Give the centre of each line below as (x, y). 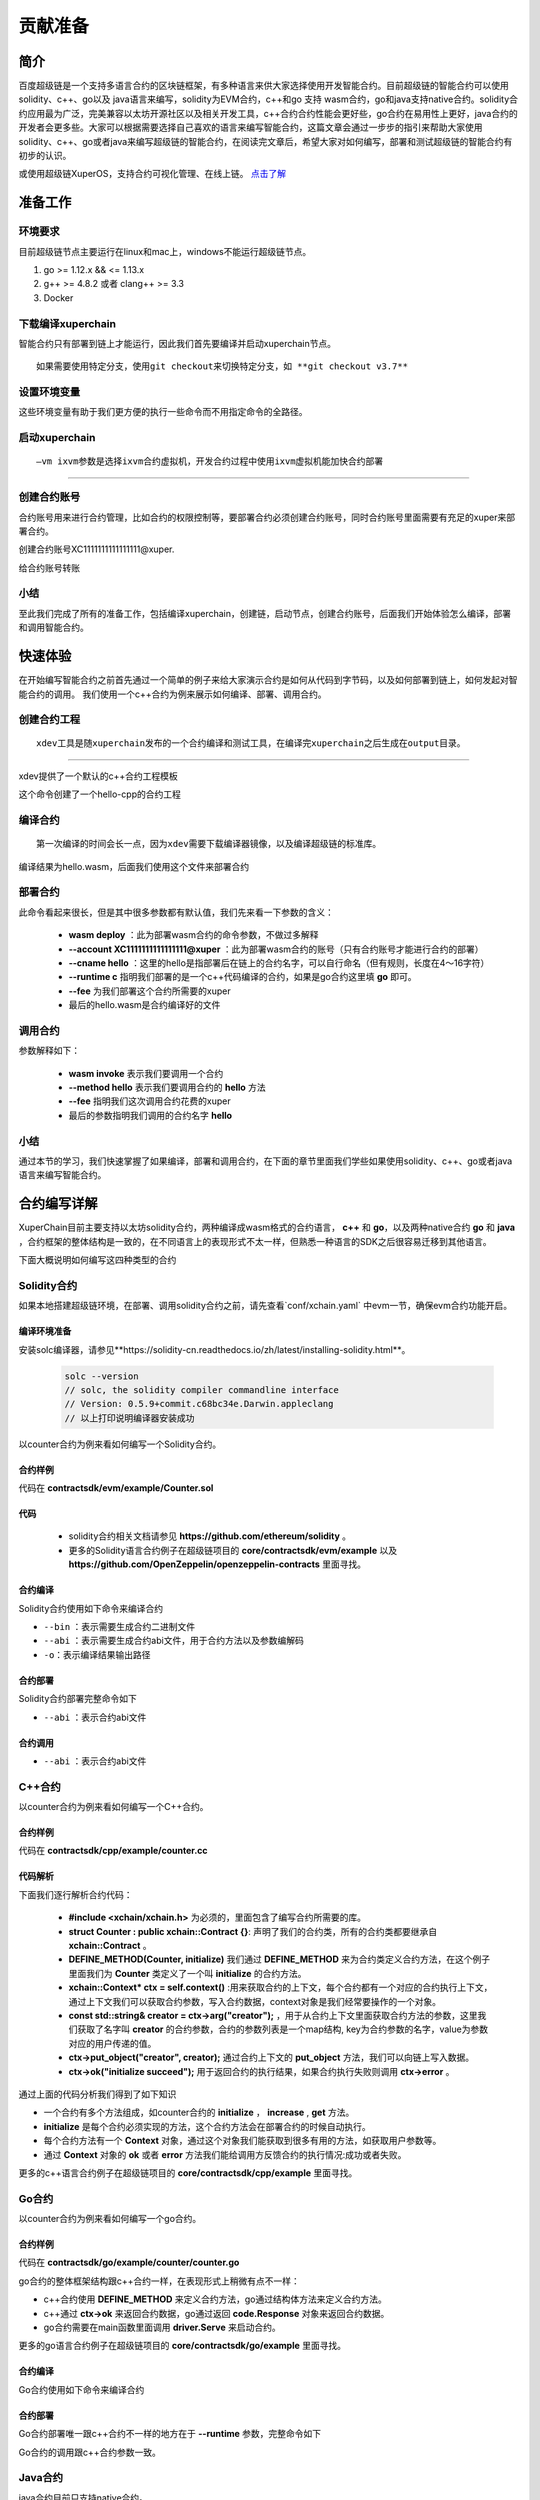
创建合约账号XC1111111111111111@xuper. (96, 549)
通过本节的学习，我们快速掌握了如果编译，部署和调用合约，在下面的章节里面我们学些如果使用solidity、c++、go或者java (265, 1161)
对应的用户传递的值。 (112, 2043)
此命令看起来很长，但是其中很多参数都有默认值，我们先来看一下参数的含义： (176, 912)
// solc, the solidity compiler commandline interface (201, 1389)
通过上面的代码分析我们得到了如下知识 (97, 2094)
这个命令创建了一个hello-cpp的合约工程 (100, 794)
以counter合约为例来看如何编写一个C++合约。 (113, 1807)
